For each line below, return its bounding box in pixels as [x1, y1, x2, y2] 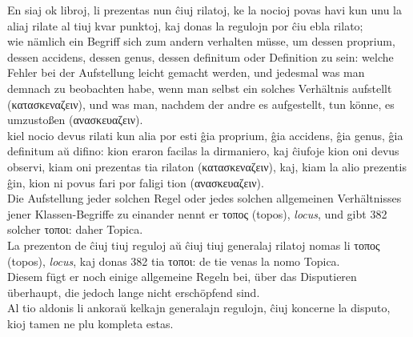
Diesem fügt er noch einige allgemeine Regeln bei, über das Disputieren [7, 268, 357, 285]
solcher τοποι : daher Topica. [7, 221, 143, 238]
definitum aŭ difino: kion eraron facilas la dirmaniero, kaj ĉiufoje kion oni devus [7, 142, 399, 159]
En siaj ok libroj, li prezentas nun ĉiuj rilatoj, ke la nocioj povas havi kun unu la [7, 2, 402, 18]
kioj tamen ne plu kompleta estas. [7, 315, 174, 331]
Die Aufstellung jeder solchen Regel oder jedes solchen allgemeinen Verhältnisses [7, 190, 402, 207]
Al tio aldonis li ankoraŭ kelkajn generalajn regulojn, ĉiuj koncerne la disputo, [7, 299, 391, 316]
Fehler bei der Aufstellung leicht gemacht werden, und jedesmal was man [7, 64, 365, 81]
